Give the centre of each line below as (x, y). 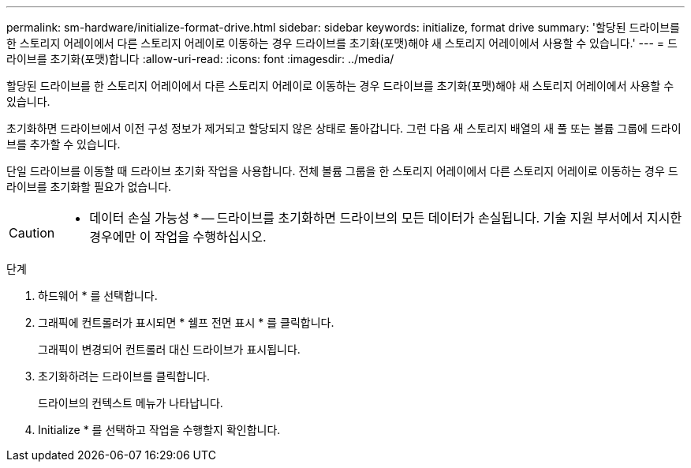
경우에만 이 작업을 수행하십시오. (178, 237)
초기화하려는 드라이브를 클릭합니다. (124, 376)
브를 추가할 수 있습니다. (63, 144)
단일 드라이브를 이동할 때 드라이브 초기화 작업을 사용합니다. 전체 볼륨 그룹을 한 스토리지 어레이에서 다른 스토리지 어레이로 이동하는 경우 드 (342, 171)
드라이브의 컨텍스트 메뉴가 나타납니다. (131, 403)
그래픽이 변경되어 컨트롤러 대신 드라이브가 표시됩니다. (169, 349)
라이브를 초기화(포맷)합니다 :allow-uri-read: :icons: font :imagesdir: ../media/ (200, 59)
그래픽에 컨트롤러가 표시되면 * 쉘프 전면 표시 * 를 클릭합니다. (186, 322)
